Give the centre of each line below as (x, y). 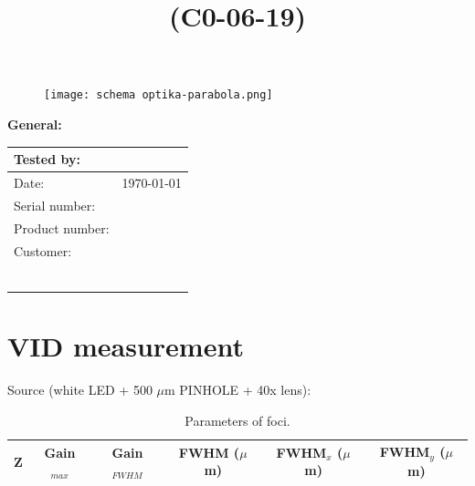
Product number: (62, 227)
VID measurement (126, 346)
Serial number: (55, 205)
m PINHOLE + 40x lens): (238, 390)
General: (35, 124)
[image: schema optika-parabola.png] (158, 95)
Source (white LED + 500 (80, 390)
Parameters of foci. (237, 420)
